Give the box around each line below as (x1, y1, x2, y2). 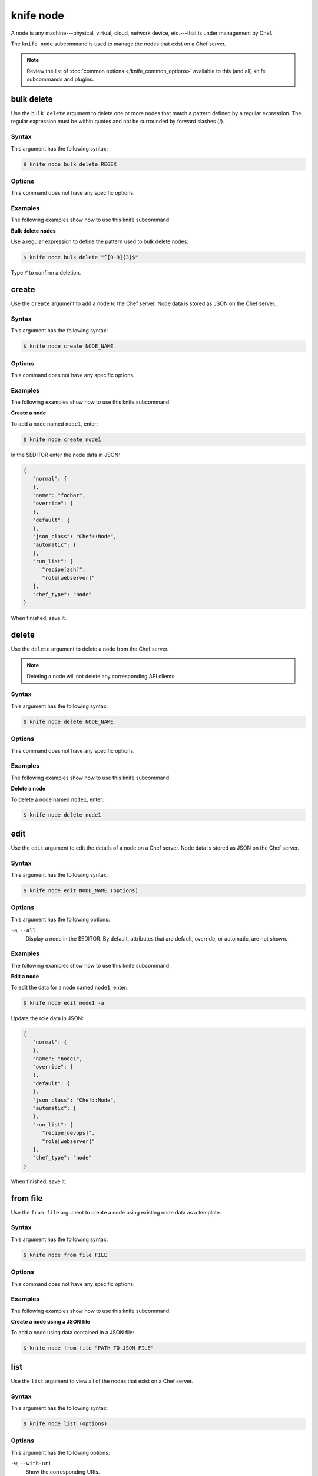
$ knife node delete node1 (23, 812, 101, 818)
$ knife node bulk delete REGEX (23, 161, 117, 168)
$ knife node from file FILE (23, 1252, 108, 1258)
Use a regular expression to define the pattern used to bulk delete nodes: (11, 238, 188, 245)
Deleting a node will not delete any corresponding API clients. (26, 672, 176, 680)
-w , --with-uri (11, 1460, 52, 1467)
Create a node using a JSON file (11, 1318, 91, 1325)
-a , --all (11, 927, 36, 934)
